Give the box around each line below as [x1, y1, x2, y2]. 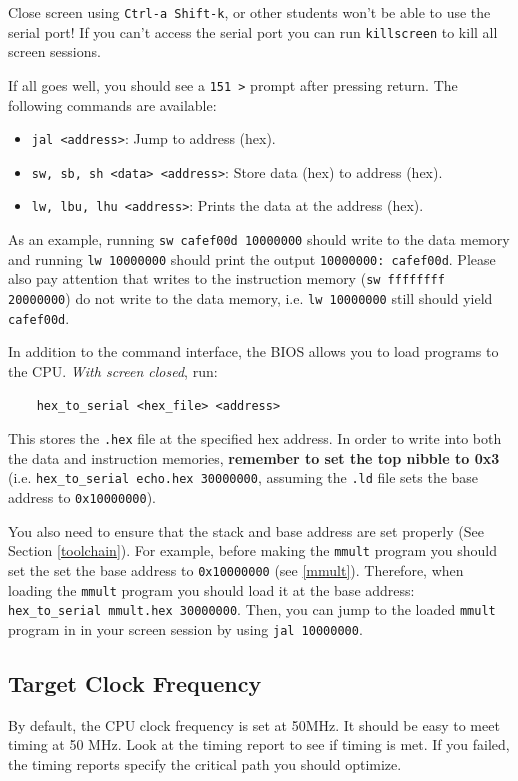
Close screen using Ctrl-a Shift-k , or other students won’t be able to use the [8, 2, 491, 22]
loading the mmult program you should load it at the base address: [8, 579, 415, 600]
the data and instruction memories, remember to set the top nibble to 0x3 [8, 447, 500, 468]
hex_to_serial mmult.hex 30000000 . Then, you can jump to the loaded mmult [8, 599, 496, 620]
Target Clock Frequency [8, 668, 262, 699]
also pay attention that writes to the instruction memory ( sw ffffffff [8, 268, 445, 289]
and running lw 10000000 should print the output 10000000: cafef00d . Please [8, 248, 496, 269]
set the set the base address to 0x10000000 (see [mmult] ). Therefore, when [8, 560, 464, 580]
